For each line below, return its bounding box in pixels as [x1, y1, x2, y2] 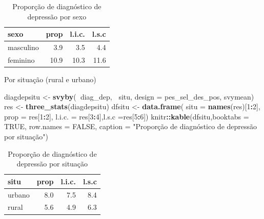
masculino [8, 42, 39, 53]
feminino [8, 54, 35, 65]
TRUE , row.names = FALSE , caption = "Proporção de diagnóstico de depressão [4, 121, 257, 132]
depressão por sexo [27, 11, 87, 21]
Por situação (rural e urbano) [4, 74, 96, 84]
